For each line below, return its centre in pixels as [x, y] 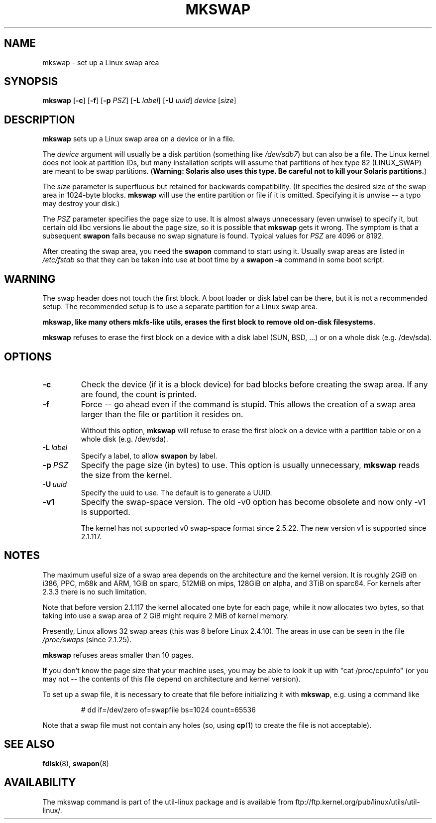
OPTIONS [28, 356]
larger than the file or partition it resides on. [162, 414]
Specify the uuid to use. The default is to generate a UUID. [176, 492]
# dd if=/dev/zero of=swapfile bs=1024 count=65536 [168, 709]
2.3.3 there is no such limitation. [95, 591]
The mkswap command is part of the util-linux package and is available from [168, 802]
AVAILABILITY [40, 783]
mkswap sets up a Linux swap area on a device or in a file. [139, 139]
